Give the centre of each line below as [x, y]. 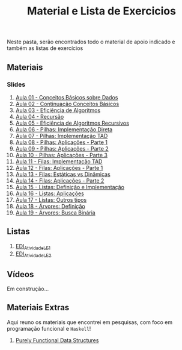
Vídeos [20, 274]
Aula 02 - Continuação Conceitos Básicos [67, 104]
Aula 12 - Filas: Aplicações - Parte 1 [59, 167]
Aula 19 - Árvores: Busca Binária [55, 213]
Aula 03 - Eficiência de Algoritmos [58, 110]
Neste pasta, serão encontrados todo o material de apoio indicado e [91, 42]
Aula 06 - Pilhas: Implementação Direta [64, 129]
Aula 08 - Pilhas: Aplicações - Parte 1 [61, 142]
